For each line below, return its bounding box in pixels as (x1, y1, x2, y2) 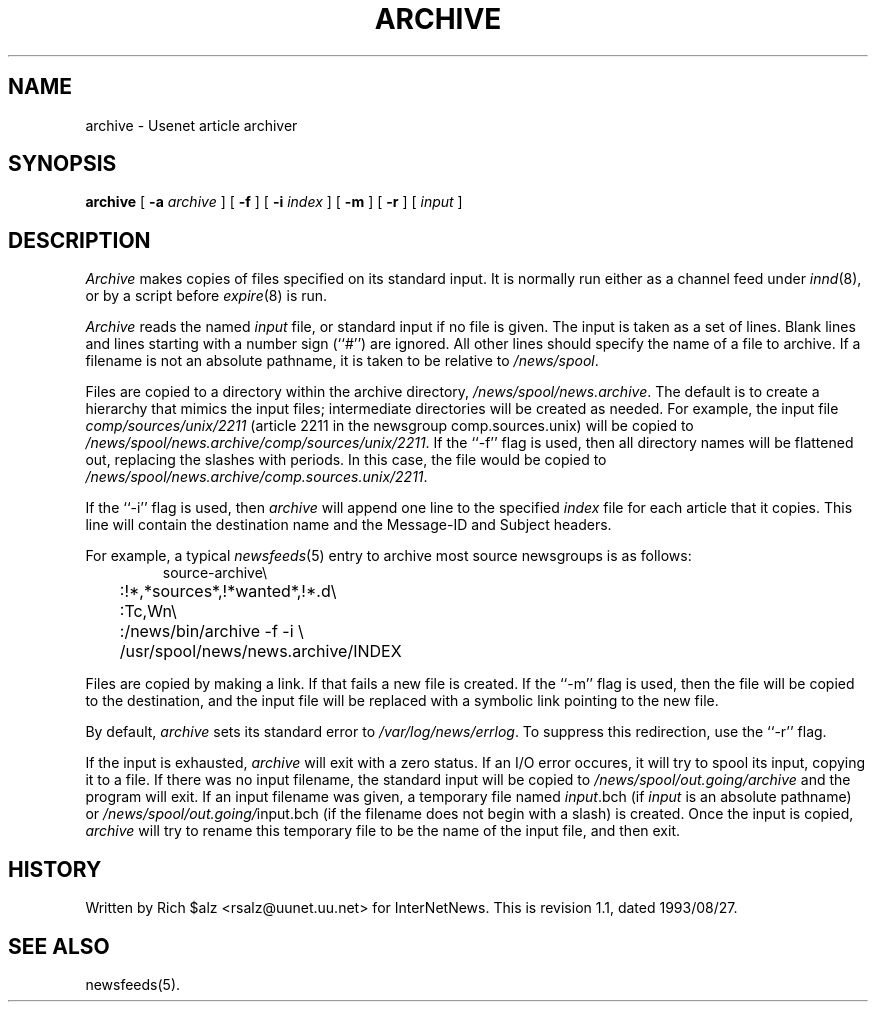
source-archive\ (162, 564, 268, 582)
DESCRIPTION (8, 227, 151, 253)
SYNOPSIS (8, 151, 117, 177)
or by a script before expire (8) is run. (85, 287, 328, 305)
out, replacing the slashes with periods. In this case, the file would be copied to (85, 451, 607, 469)
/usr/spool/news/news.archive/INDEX (119, 641, 402, 662)
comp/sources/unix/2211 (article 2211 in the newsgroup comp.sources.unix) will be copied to (85, 417, 694, 435)
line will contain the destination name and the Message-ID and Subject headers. (85, 516, 612, 534)
